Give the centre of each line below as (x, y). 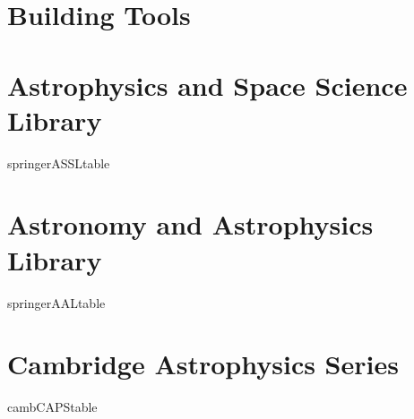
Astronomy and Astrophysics (190, 224)
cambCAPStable (52, 407)
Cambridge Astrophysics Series (203, 364)
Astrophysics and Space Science (207, 85)
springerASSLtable (59, 162)
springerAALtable (56, 302)
